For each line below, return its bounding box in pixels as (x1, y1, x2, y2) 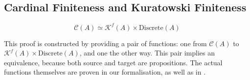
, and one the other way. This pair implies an (79, 48, 215, 58)
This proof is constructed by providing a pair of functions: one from (4, 38, 207, 48)
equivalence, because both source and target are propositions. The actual (4, 57, 223, 67)
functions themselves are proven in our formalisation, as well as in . (4, 67, 206, 77)
